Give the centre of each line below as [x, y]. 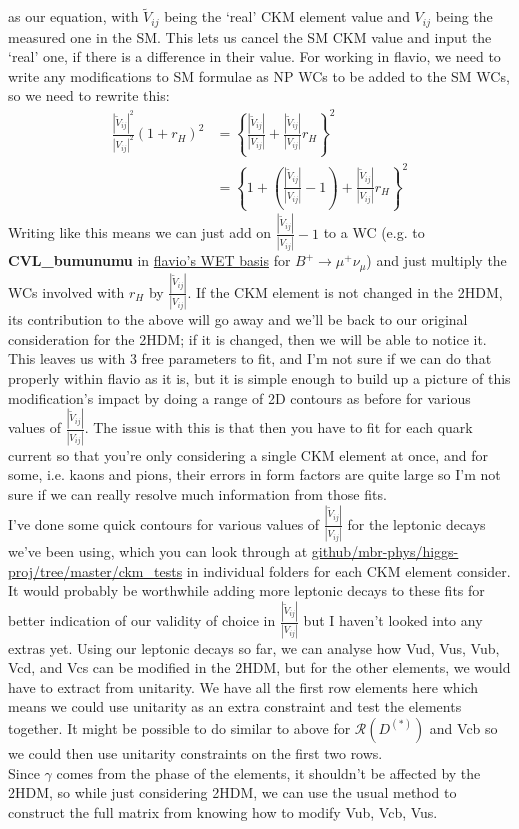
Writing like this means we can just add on [140, 232]
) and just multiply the [436, 260]
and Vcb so [463, 727]
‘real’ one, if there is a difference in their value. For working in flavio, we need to [254, 56]
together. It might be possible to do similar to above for [179, 727]
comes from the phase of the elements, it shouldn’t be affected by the [268, 772]
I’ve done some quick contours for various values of [164, 523]
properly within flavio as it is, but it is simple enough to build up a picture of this [259, 377]
